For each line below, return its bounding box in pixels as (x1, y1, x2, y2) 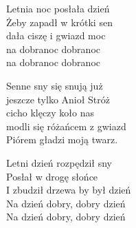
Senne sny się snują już (6, 78, 103, 92)
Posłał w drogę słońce (6, 169, 98, 183)
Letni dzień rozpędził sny (6, 155, 112, 169)
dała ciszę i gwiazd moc (6, 28, 106, 43)
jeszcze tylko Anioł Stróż (6, 92, 111, 106)
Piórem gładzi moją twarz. (6, 132, 118, 147)
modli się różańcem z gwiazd (6, 118, 126, 133)
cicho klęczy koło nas (6, 105, 95, 120)
